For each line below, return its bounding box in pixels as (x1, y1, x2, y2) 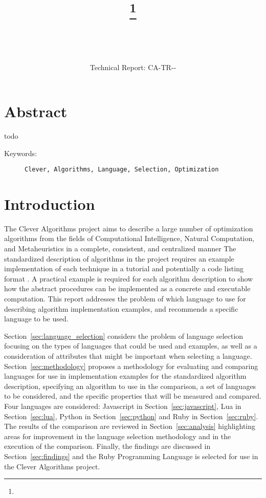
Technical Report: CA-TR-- (90, 62, 176, 73)
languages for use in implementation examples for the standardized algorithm (4, 371, 247, 381)
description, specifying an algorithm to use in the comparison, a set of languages (4, 380, 256, 391)
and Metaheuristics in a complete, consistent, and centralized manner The (4, 243, 236, 254)
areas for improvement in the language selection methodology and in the (4, 430, 231, 441)
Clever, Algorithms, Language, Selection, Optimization (25, 166, 219, 174)
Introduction (4, 193, 95, 214)
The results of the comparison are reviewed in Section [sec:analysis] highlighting (4, 421, 256, 431)
